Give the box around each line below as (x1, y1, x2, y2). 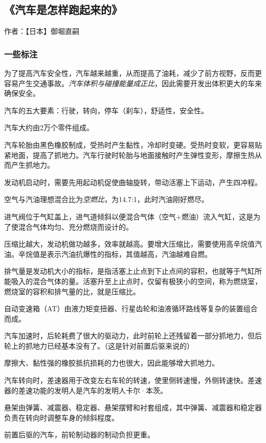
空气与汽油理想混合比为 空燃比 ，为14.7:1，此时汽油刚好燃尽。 (4, 194, 209, 205)
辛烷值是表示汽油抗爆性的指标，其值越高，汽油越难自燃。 (18, 248, 212, 259)
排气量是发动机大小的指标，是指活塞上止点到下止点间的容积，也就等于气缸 (4, 266, 255, 276)
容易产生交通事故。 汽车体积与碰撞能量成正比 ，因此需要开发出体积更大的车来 (4, 77, 262, 88)
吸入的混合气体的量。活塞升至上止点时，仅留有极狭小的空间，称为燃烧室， (11, 275, 262, 286)
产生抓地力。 (11, 159, 54, 170)
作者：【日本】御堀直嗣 (4, 26, 79, 36)
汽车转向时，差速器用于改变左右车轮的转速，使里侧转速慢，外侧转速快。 (4, 375, 248, 386)
